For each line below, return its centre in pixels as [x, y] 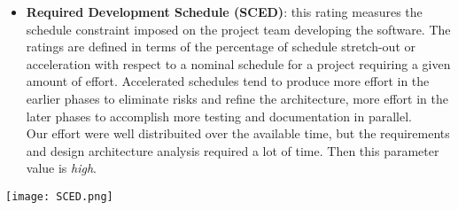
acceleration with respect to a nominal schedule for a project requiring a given [238, 63]
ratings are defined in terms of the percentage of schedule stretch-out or [221, 47]
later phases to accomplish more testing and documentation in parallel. [219, 116]
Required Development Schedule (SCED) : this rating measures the [224, 12]
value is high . [61, 168]
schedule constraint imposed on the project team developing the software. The [238, 29]
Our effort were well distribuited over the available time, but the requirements [238, 133]
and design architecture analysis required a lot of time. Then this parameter [233, 150]
